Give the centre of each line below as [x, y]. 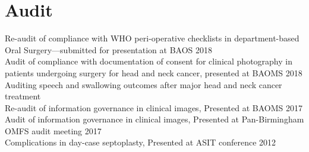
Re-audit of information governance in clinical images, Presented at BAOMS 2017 [154, 107]
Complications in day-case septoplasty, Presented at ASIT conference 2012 [141, 142]
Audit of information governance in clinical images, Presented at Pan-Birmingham [154, 119]
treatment [23, 96]
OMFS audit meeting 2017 [53, 130]
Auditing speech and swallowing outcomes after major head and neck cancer [144, 84]
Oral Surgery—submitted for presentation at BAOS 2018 [109, 49]
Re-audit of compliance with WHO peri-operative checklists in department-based [152, 38]
